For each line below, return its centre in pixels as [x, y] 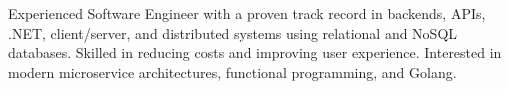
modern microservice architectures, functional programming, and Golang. [232, 71]
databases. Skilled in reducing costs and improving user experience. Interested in [255, 52]
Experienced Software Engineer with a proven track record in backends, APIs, [247, 13]
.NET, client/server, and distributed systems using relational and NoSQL [233, 32]
